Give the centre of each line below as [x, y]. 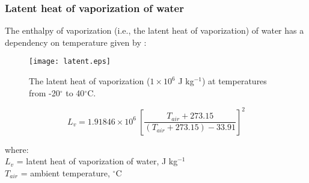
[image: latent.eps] [70, 62]
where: [17, 149]
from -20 [44, 92]
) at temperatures [234, 81]
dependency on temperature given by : [76, 42]
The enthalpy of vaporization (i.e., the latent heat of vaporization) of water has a [154, 30]
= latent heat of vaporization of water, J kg [97, 161]
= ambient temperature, [65, 172]
